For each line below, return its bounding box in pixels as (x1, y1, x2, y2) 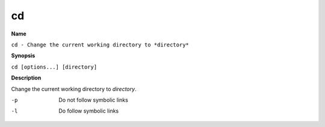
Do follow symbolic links (58, 107, 119, 114)
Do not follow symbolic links (58, 96, 129, 104)
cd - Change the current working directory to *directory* (11, 41, 190, 48)
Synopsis (11, 52, 36, 60)
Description (11, 74, 42, 81)
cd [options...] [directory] (11, 63, 97, 70)
